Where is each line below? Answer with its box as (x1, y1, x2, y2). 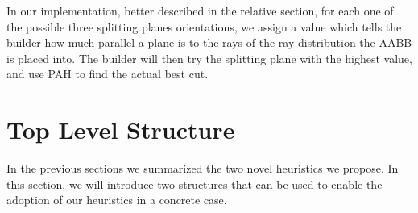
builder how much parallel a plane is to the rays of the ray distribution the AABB (6, 34, 412, 51)
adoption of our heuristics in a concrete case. (6, 191, 227, 208)
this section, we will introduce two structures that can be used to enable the (6, 175, 383, 192)
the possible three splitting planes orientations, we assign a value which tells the (6, 18, 402, 35)
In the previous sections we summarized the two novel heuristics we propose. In (6, 160, 399, 177)
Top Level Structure (6, 113, 235, 146)
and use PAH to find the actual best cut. (6, 65, 209, 82)
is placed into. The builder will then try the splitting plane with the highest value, (6, 49, 412, 66)
